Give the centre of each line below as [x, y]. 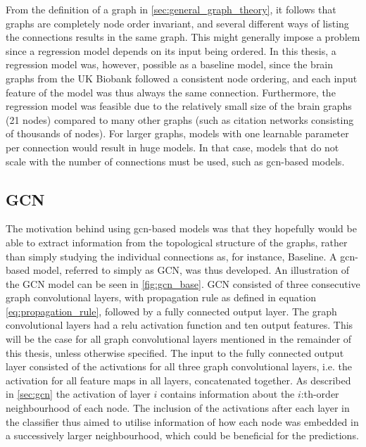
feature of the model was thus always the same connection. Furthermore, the [171, 92]
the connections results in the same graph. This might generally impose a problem [183, 37]
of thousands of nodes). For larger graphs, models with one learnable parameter [177, 133]
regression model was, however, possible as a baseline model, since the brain [170, 64]
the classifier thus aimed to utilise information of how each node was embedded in [182, 421]
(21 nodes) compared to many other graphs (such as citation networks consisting [180, 119]
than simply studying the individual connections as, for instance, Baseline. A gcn [181, 256]
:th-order [320, 394]
